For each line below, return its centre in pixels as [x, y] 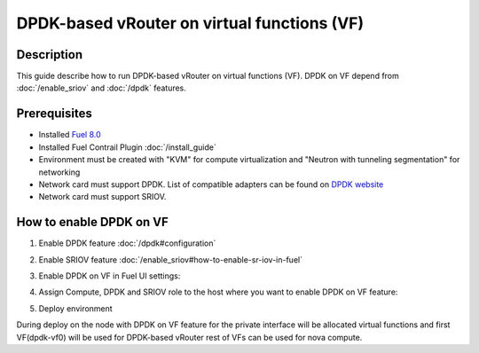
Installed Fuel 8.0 [70, 135]
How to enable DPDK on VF [92, 222]
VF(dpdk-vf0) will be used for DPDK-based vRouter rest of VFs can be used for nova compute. [189, 337]
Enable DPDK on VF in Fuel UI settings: [110, 276]
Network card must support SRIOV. [102, 197]
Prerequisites [54, 114]
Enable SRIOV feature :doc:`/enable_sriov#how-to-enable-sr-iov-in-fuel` [171, 259]
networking [59, 172]
